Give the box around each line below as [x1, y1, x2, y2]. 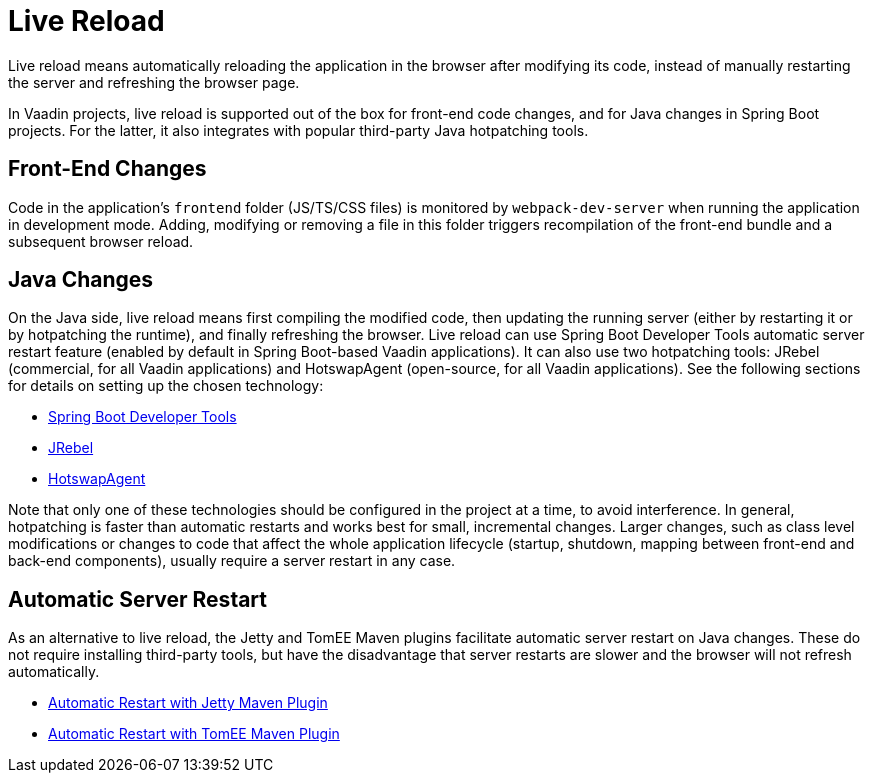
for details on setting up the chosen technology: [8, 377, 324, 395]
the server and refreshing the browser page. [8, 73, 300, 91]
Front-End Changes [8, 156, 207, 182]
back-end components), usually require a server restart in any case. [8, 552, 456, 570]
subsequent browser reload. [8, 232, 194, 250]
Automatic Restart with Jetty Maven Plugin [48, 694, 328, 712]
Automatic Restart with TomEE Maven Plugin [48, 725, 340, 743]
